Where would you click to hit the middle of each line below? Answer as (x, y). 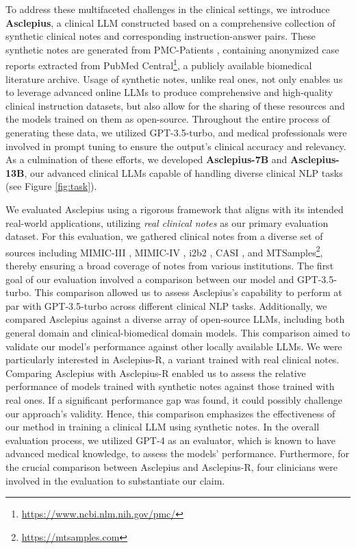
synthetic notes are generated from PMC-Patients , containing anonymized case (173, 49)
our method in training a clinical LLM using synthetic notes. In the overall (163, 427)
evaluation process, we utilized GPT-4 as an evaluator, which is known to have (171, 440)
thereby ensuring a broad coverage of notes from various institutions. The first (170, 265)
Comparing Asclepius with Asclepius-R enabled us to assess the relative (156, 373)
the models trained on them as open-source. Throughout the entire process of (168, 119)
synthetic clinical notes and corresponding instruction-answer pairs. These (161, 36)
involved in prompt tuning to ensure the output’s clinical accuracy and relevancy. (176, 146)
